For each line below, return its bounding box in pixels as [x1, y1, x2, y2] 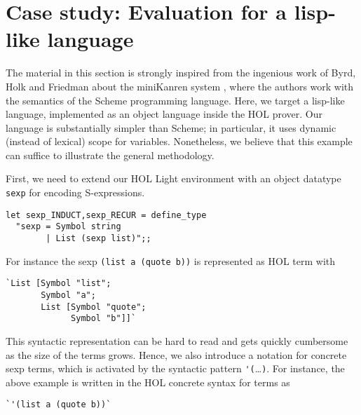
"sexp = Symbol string [15, 222, 121, 232]
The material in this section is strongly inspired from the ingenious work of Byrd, [6, 65, 356, 80]
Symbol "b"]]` [71, 313, 137, 324]
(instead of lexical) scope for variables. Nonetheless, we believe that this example [6, 134, 353, 149]
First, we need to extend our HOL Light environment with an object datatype [6, 171, 341, 186]
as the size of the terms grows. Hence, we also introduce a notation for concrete [6, 347, 347, 362]
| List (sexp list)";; [46, 233, 151, 244]
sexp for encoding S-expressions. [6, 185, 145, 200]
